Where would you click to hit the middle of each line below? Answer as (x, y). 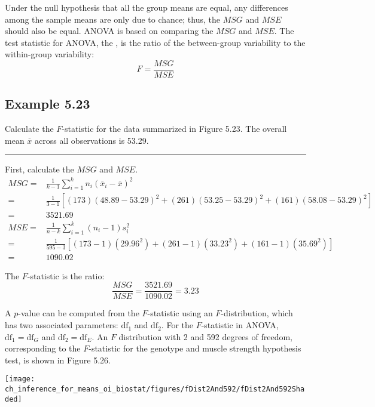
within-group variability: (50, 54)
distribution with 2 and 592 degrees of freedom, (205, 336)
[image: (20, 379)
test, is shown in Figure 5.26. (58, 360)
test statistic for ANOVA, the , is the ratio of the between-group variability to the (155, 42)
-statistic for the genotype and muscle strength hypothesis (195, 348)
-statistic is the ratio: (66, 275)
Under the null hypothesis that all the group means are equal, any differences (147, 7)
